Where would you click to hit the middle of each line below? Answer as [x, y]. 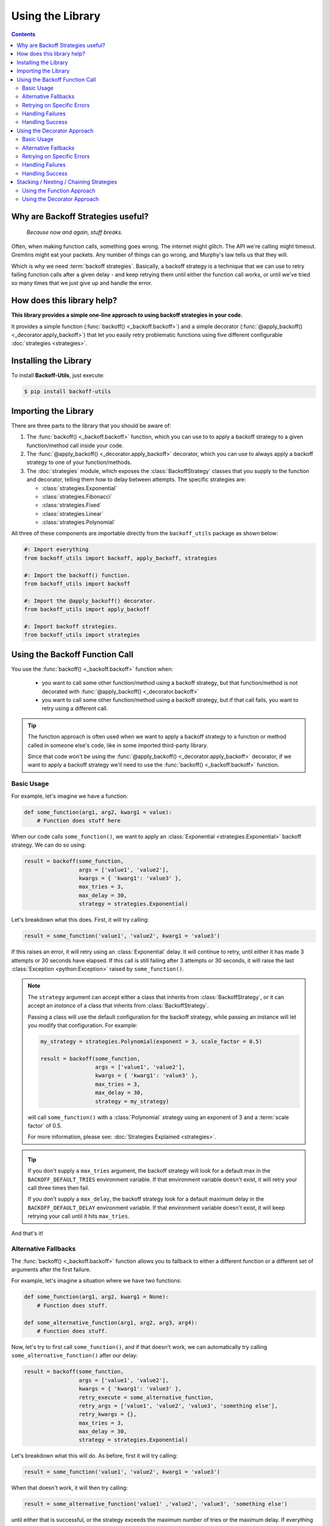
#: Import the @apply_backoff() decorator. [90, 601]
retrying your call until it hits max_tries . [79, 1216]
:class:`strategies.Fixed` [72, 505]
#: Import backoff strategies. [71, 626]
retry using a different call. [75, 709]
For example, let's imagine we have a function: [69, 796]
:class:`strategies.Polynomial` [79, 523]
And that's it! [27, 1233]
